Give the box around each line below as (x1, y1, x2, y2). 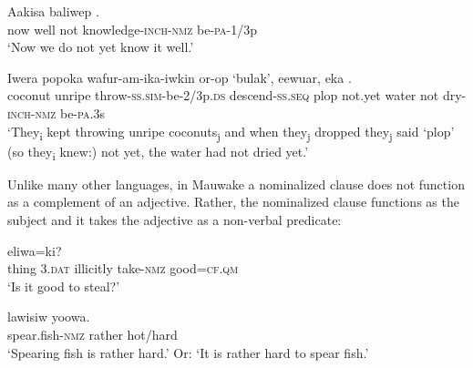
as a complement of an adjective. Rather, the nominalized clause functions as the (7, 192, 459, 211)
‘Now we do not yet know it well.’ (7, 37, 194, 56)
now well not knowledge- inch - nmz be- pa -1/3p (7, 19, 258, 38)
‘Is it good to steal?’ (7, 276, 120, 295)
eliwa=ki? (7, 240, 62, 260)
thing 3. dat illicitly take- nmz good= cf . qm (7, 259, 239, 278)
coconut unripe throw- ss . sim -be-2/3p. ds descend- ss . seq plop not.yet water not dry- (7, 86, 467, 105)
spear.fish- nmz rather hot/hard (7, 324, 178, 343)
